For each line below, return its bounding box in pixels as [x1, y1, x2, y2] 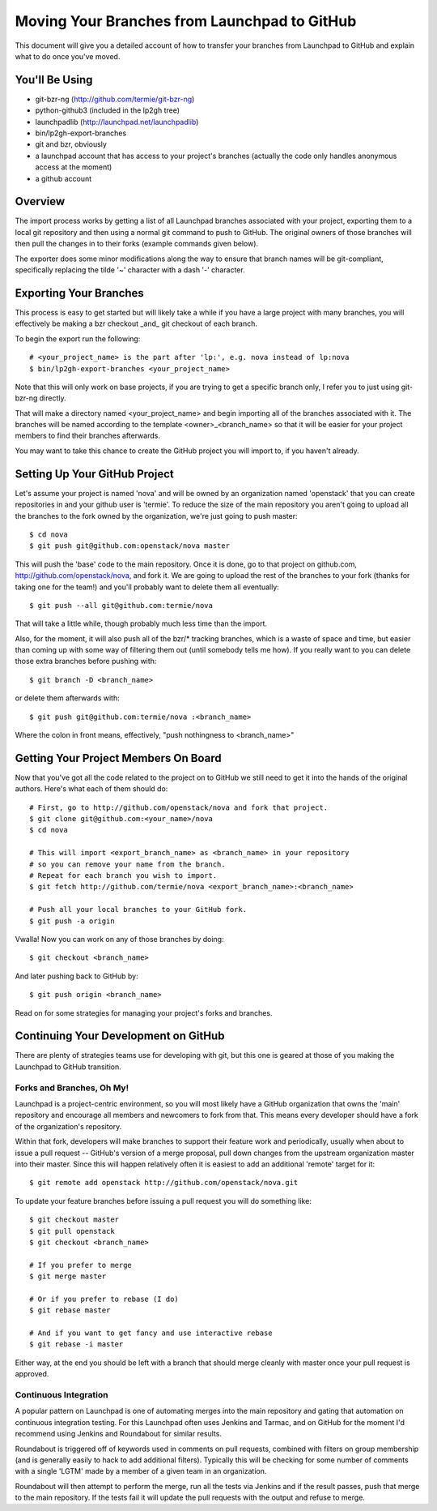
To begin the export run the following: [15, 333, 141, 344]
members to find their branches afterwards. [15, 430, 161, 441]
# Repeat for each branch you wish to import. [29, 871, 218, 880]
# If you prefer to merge [29, 1261, 133, 1269]
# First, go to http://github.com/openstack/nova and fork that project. [29, 803, 329, 812]
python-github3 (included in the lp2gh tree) [35, 105, 180, 115]
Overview [15, 195, 66, 208]
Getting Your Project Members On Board [15, 751, 222, 765]
